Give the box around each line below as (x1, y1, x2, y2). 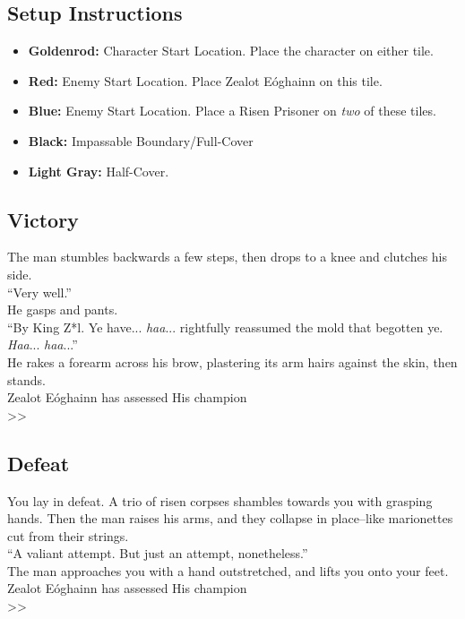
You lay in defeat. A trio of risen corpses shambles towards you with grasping (7, 491, 433, 510)
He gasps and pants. (7, 300, 118, 319)
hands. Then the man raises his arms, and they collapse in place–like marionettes (7, 509, 453, 528)
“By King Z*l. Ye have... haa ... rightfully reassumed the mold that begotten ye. (7, 317, 443, 336)
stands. (7, 370, 46, 389)
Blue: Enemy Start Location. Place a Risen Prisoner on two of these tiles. (28, 101, 436, 120)
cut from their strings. (7, 526, 129, 545)
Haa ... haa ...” (7, 335, 78, 354)
